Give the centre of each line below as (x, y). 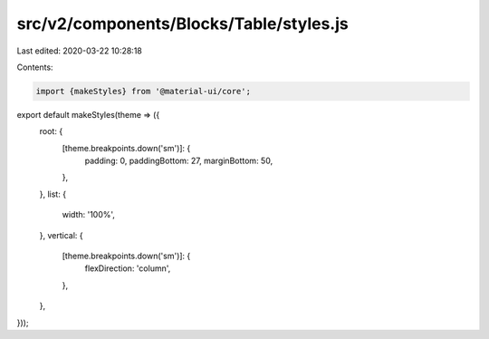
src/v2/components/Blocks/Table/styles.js (182, 24)
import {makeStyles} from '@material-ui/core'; (143, 91)
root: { (51, 131)
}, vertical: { (61, 235)
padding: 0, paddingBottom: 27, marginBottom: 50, (179, 161)
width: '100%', (88, 215)
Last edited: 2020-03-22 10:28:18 (79, 51)
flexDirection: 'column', (128, 268)
